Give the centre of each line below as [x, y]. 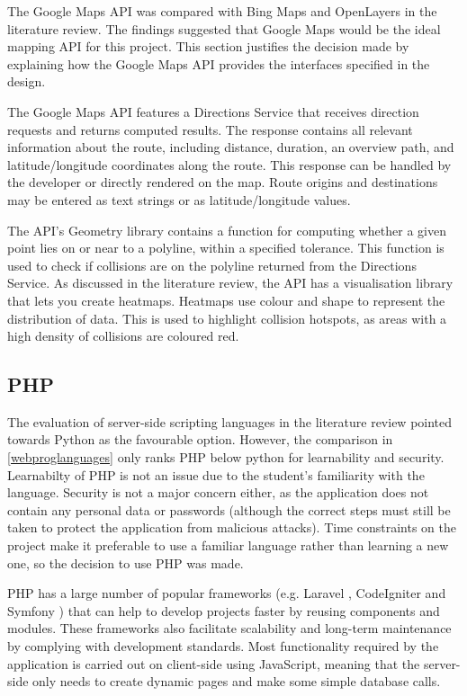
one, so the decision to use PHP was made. [126, 562]
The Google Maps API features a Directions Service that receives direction [213, 111]
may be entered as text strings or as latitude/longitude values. [179, 199]
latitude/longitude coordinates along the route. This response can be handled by [229, 164]
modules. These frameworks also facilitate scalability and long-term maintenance [229, 628]
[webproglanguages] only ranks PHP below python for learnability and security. [226, 457]
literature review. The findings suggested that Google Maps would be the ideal [224, 28]
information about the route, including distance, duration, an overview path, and [231, 147]
